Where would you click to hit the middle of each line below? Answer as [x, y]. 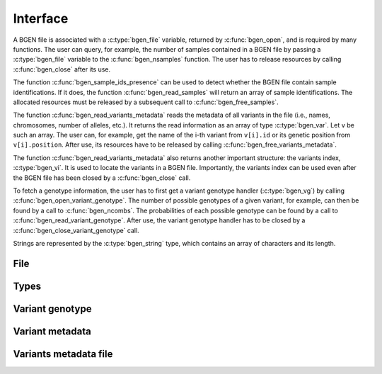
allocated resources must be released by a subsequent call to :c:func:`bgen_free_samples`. [146, 102]
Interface [41, 18]
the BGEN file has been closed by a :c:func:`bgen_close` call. [102, 178]
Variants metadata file [63, 354]
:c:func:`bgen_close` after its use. [62, 69]
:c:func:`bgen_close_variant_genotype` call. [76, 230]
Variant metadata [52, 331]
